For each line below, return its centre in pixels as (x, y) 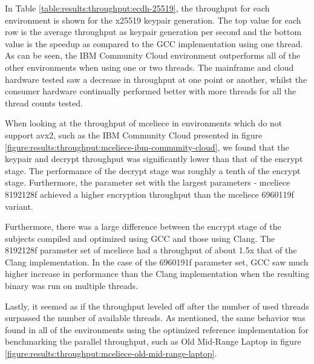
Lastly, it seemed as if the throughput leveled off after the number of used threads (157, 306)
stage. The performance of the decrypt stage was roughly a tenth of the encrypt (153, 170)
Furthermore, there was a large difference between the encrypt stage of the (143, 226)
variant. (19, 206)
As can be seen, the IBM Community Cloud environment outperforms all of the (153, 55)
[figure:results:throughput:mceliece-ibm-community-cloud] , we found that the (147, 147)
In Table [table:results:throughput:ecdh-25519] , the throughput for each (137, 8)
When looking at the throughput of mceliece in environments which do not (144, 123)
